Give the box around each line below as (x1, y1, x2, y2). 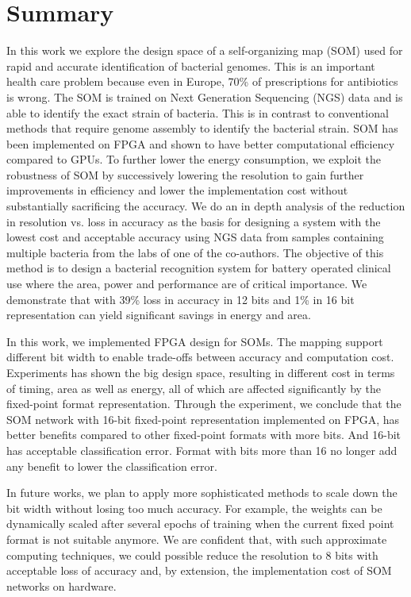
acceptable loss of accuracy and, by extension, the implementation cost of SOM (6, 562, 392, 579)
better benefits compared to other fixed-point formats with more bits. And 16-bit (6, 426, 401, 443)
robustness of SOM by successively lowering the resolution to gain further (6, 166, 364, 183)
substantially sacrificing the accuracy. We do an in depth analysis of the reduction (6, 198, 405, 214)
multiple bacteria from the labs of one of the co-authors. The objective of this (6, 244, 384, 260)
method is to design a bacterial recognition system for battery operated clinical (6, 260, 391, 276)
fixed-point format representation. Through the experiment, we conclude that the (6, 395, 401, 412)
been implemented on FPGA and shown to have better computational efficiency (6, 135, 395, 152)
